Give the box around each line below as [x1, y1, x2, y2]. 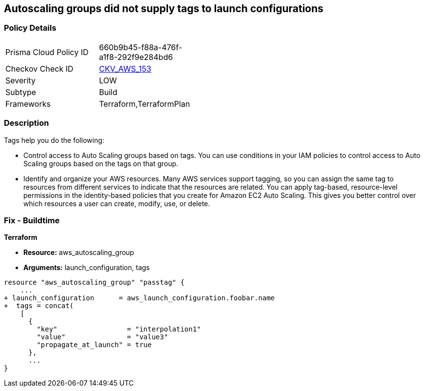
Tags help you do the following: [4, 136, 105, 144]
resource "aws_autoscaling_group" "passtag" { [4, 278, 184, 287]
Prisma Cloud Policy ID [5, 47, 89, 57]
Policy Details [4, 23, 56, 33]
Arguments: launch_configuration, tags [23, 263, 150, 272]
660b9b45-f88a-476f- [99, 42, 183, 52]
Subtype [5, 87, 37, 97]
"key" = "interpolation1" [37, 325, 201, 333]
